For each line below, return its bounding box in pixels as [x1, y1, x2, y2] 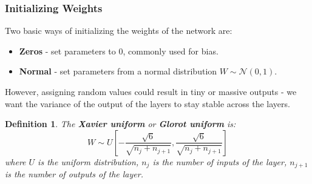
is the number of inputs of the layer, [152, 155, 287, 168]
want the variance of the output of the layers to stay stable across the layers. [5, 97, 290, 110]
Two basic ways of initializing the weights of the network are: [5, 24, 232, 37]
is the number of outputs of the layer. [5, 168, 143, 180]
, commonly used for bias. [123, 44, 219, 57]
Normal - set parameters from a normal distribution [19, 65, 217, 77]
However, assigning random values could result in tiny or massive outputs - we [5, 85, 297, 97]
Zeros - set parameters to [19, 44, 116, 57]
